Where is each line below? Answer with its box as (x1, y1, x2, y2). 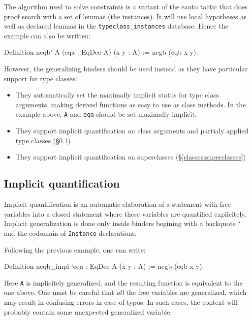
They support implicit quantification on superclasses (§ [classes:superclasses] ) (15, 152, 246, 162)
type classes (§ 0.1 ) (15, 135, 71, 145)
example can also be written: (4, 30, 91, 40)
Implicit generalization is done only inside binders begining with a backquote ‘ (4, 218, 242, 228)
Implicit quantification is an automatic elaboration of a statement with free (4, 199, 231, 209)
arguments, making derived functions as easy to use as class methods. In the (15, 99, 246, 109)
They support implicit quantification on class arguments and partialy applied (15, 126, 249, 136)
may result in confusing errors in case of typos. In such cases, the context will (4, 296, 238, 307)
